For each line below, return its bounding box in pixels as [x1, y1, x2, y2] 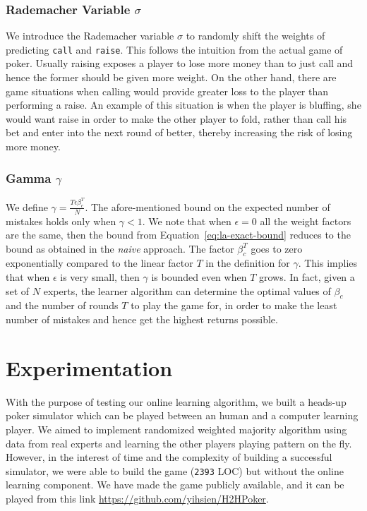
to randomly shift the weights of [186, 28, 325, 43]
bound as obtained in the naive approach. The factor [6, 241, 234, 255]
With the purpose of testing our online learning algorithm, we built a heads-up [6, 394, 347, 409]
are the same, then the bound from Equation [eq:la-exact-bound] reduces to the [6, 227, 351, 242]
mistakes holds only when [6, 213, 116, 228]
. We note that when [142, 213, 231, 228]
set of [6, 283, 30, 298]
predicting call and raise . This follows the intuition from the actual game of [6, 42, 343, 56]
